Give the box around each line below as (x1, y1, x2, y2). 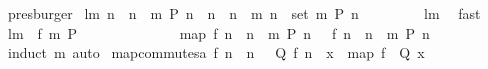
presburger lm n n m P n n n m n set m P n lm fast (7, 3, 481, 23)
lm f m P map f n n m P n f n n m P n (7, 22, 430, 43)
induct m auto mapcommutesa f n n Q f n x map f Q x (7, 42, 425, 63)
